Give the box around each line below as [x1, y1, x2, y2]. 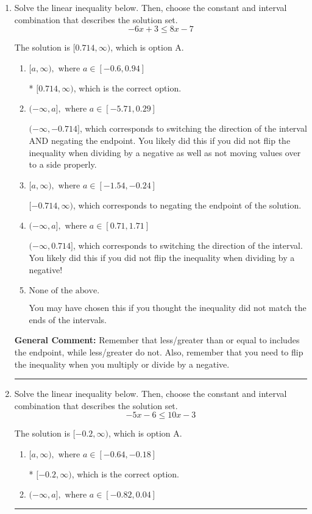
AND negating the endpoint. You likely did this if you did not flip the [29, 134, 291, 146]
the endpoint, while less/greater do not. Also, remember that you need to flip [14, 345, 303, 358]
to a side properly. [29, 158, 97, 171]
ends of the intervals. [29, 313, 107, 326]
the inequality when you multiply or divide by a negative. [14, 357, 230, 370]
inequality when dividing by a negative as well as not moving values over [29, 146, 301, 159]
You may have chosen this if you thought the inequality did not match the [29, 301, 307, 314]
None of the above [29, 287, 97, 296]
